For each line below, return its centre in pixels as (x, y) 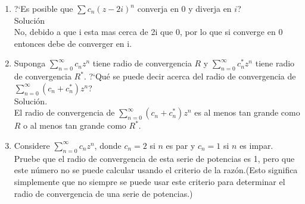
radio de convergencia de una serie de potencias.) (103, 193)
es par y (180, 145)
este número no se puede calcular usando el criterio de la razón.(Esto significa (156, 170)
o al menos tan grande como (75, 125)
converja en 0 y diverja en (184, 8)
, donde (108, 145)
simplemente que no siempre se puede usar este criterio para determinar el (150, 181)
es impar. (256, 145)
